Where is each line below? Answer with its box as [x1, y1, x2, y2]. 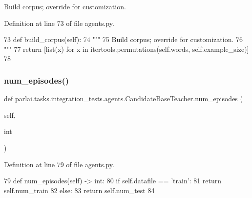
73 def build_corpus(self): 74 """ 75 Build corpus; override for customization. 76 [4, 34, 243, 44]
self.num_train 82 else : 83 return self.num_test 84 [4, 185, 155, 195]
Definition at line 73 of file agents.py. [4, 18, 114, 28]
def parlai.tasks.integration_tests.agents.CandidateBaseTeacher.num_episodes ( [4, 93, 243, 104]
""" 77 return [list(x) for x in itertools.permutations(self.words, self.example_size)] [4, 44, 249, 54]
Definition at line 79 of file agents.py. [4, 159, 114, 169]
